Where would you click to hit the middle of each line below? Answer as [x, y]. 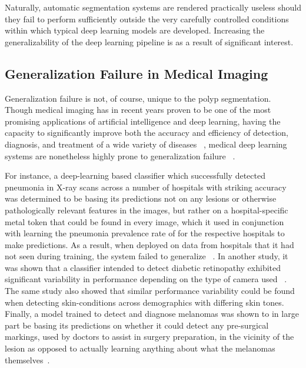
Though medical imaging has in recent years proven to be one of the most [138, 110]
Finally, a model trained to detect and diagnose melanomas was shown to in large [152, 314]
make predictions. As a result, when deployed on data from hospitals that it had [149, 244]
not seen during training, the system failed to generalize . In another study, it [147, 256]
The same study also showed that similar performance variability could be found [150, 291]
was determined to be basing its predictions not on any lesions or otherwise [141, 198]
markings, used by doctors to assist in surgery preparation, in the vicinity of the [149, 337]
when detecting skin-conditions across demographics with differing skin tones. [144, 302]
